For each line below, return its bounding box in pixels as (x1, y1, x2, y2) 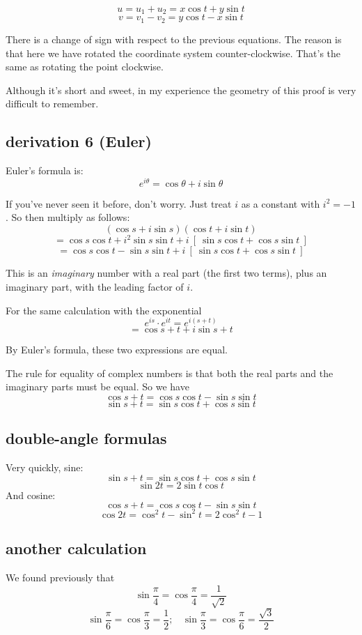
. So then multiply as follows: (6, 210, 130, 224)
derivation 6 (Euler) (6, 130, 152, 152)
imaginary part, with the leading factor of (6, 280, 184, 294)
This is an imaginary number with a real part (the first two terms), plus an (6, 266, 327, 280)
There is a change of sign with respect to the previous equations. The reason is (6, 31, 342, 46)
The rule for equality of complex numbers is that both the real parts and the (6, 365, 333, 380)
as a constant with (241, 196, 320, 211)
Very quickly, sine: (6, 460, 84, 475)
